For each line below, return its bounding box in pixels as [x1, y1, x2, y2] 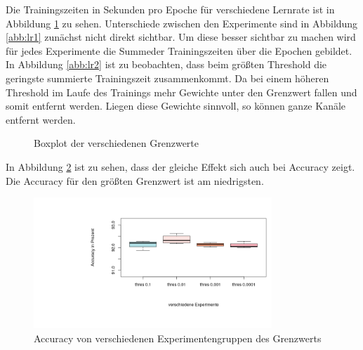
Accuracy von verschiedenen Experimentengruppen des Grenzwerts [34, 330, 322, 345]
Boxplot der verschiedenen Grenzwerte [34, 136, 199, 150]
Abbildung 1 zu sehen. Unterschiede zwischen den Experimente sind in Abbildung [6, 15, 358, 30]
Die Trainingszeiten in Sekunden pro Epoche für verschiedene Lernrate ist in [6, 2, 335, 16]
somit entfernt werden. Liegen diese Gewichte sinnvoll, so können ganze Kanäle [6, 98, 346, 113]
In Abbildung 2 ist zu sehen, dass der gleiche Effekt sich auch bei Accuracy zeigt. [6, 159, 355, 174]
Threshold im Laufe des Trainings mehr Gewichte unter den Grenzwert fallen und [6, 84, 357, 99]
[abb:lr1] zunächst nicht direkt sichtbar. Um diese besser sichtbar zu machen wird [6, 30, 356, 44]
